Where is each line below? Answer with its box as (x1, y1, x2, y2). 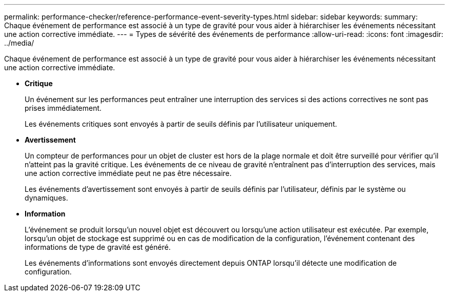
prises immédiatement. (25, 104, 102, 112)
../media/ (4, 38, 34, 47)
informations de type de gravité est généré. (25, 243, 171, 251)
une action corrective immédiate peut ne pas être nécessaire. (25, 169, 232, 177)
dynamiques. (25, 193, 68, 202)
